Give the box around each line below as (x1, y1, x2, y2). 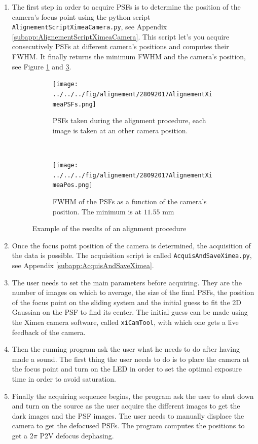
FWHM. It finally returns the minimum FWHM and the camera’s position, (12, 51, 246, 62)
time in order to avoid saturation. (12, 373, 116, 384)
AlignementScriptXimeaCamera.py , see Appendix (12, 21, 167, 32)
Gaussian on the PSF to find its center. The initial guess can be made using (12, 307, 248, 317)
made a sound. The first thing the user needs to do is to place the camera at (12, 353, 249, 364)
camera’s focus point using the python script (12, 11, 151, 22)
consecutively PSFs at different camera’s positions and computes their (12, 41, 229, 52)
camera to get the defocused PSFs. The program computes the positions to (12, 420, 245, 431)
